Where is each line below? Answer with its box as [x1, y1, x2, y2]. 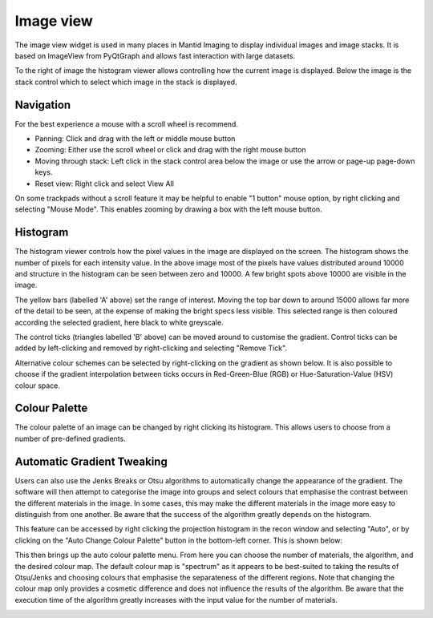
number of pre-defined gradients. [14, 434, 126, 443]
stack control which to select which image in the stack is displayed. [14, 77, 237, 87]
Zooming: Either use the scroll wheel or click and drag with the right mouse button [34, 145, 306, 155]
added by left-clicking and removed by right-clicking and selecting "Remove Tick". [14, 343, 288, 353]
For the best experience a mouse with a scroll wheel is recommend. [14, 119, 238, 128]
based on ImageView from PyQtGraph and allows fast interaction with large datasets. [14, 50, 296, 60]
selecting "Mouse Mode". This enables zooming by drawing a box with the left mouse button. [14, 204, 322, 214]
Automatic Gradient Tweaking [14, 454, 168, 468]
